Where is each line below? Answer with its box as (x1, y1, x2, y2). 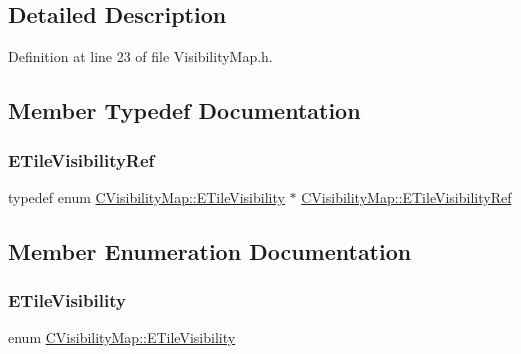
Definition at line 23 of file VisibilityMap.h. (8, 46, 273, 67)
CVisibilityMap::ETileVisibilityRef (301, 186, 512, 207)
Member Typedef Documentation (8, 95, 361, 126)
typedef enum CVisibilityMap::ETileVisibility (8, 186, 285, 207)
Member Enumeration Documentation (8, 235, 412, 266)
